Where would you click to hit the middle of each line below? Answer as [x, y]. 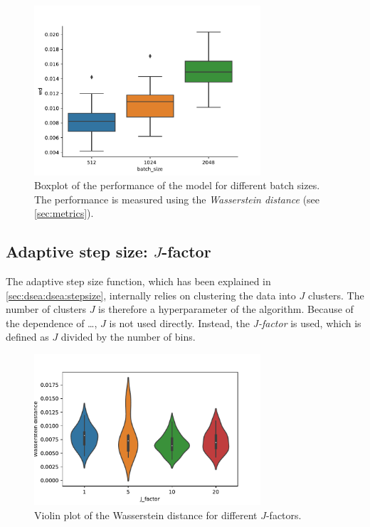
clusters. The [336, 295]
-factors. [284, 515]
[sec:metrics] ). [64, 213]
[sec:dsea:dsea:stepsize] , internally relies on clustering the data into [151, 295]
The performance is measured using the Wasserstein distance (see [177, 199]
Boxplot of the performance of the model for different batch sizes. [177, 185]
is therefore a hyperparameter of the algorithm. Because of [226, 309]
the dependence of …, [52, 323]
